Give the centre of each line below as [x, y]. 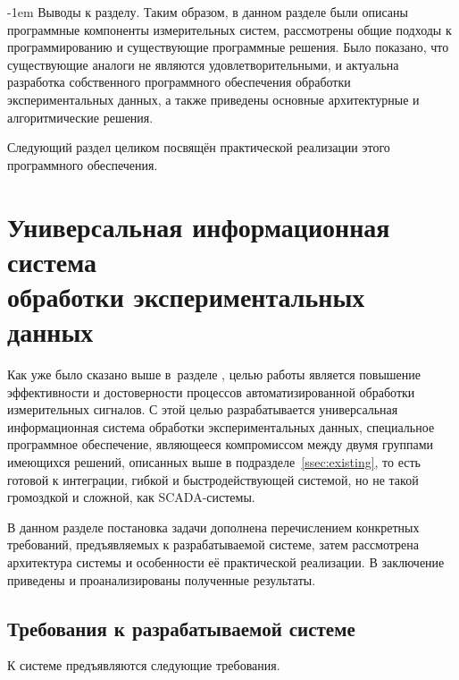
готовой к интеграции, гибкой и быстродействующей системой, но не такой [213, 479]
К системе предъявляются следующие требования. [144, 665]
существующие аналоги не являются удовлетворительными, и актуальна [203, 64]
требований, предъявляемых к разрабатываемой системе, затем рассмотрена [213, 544]
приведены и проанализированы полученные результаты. [162, 579]
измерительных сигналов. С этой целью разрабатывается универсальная [203, 409]
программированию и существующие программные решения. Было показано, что [228, 47]
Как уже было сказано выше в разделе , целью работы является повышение [214, 374]
